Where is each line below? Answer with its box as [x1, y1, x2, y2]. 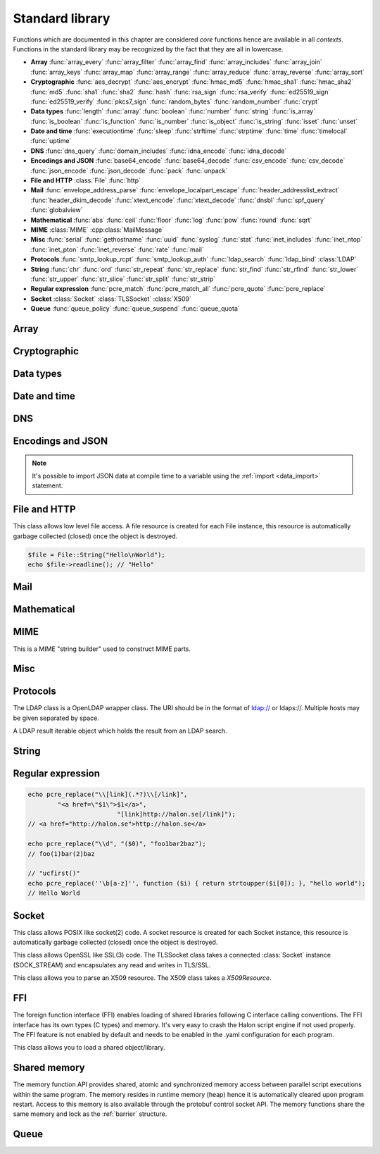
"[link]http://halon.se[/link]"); [116, 810, 236, 819]
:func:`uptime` [30, 137, 72, 145]
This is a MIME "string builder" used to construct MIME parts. [13, 645, 191, 653]
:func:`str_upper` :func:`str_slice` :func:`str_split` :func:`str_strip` [30, 275, 216, 283]
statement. [32, 481, 63, 490]
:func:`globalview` [30, 206, 83, 214]
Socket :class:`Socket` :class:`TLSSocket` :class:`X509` [30, 294, 191, 303]
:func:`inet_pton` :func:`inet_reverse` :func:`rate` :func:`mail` [30, 245, 204, 254]
